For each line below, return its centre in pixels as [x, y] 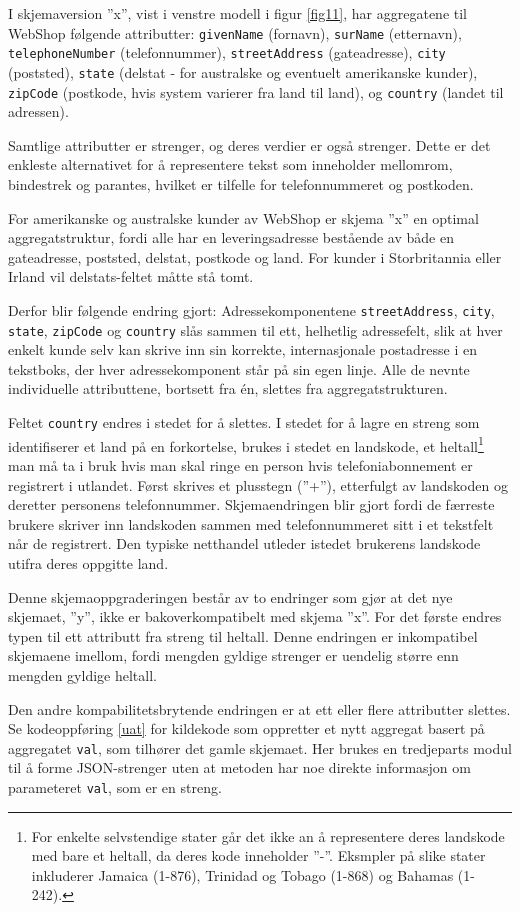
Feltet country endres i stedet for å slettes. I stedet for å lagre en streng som [244, 422]
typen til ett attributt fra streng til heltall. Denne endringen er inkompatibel [243, 635]
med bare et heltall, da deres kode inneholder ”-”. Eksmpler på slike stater [258, 855]
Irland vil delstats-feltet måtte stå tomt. [131, 276]
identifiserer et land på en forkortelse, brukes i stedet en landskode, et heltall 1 [246, 444]
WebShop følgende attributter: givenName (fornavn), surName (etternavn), [235, 32]
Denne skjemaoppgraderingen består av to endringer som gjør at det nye [230, 596]
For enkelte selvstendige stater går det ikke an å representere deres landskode [268, 835]
